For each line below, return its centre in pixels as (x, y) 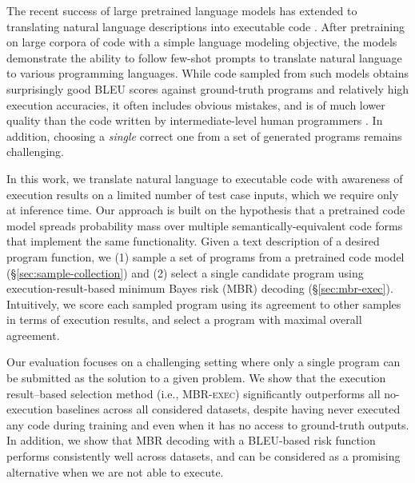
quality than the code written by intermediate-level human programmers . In (195, 120)
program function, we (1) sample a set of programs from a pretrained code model (206, 256)
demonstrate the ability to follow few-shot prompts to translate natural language (204, 57)
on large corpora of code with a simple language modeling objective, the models (202, 42)
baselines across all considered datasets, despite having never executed (228, 409)
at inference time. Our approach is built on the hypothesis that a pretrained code (206, 210)
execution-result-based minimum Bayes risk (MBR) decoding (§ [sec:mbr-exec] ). (200, 288)
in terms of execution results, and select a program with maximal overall (184, 319)
